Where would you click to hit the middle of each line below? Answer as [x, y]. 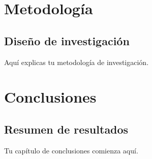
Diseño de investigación [67, 40]
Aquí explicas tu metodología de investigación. [77, 62]
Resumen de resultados [66, 129]
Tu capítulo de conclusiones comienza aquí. [71, 150]
